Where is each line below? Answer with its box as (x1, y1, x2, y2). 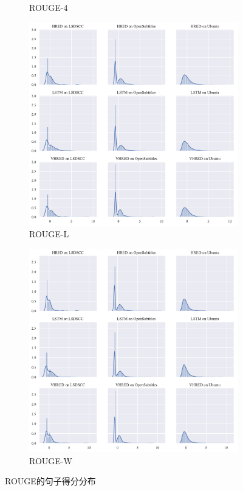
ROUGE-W (29, 454, 72, 467)
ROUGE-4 (29, 1, 68, 13)
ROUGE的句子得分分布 (5, 475, 96, 487)
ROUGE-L (29, 228, 69, 240)
